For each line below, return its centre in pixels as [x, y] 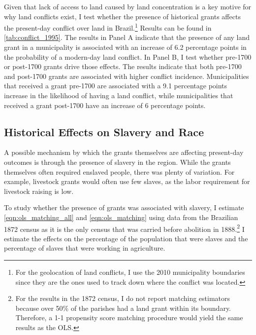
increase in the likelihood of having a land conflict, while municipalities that [119, 95]
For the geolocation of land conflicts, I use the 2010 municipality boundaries [130, 272]
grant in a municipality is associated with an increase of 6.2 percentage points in [125, 47]
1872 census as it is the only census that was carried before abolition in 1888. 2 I [124, 228]
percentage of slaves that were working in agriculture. [85, 248]
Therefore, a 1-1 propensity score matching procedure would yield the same [129, 317]
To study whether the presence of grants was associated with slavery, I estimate [124, 207]
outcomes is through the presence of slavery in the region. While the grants [117, 162]
